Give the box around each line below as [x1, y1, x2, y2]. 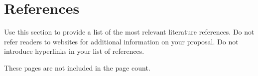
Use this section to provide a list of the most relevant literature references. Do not [4, 27, 255, 37]
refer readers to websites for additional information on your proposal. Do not [4, 36, 239, 46]
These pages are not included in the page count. [4, 62, 150, 73]
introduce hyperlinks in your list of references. [4, 46, 144, 56]
